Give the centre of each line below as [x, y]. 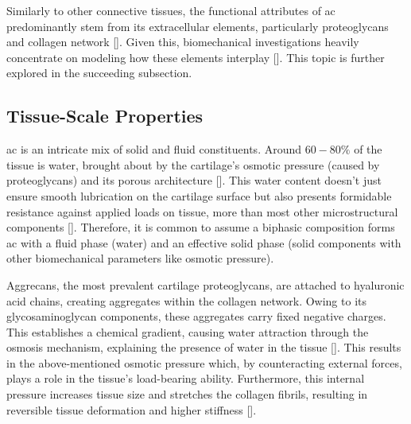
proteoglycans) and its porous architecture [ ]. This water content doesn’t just [194, 180]
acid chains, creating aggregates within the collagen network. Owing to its [186, 300]
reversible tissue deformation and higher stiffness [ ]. [132, 409]
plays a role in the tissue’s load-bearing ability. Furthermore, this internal [186, 378]
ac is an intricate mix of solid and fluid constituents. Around [154, 149]
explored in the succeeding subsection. [99, 73]
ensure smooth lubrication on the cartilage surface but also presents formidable [199, 195]
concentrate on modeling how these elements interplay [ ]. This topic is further [196, 57]
